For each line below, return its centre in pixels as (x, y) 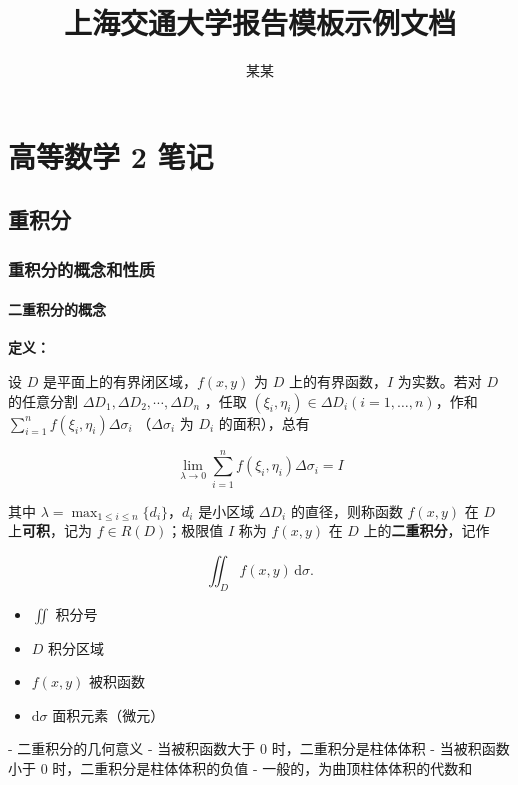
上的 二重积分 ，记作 (426, 530)
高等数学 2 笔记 (111, 155)
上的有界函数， (337, 380)
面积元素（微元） (108, 714)
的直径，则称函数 (346, 510)
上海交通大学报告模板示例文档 (259, 22)
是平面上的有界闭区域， (119, 380)
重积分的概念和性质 (82, 268)
